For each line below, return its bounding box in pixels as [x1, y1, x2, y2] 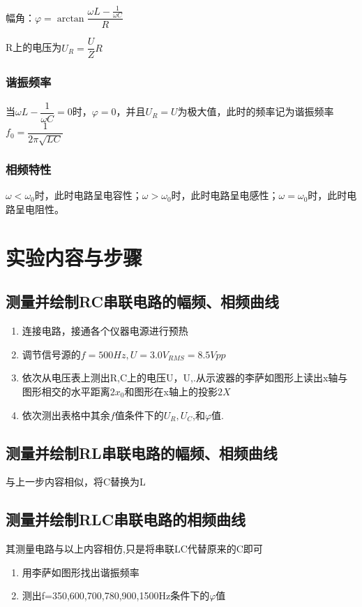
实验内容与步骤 [6, 242, 143, 271]
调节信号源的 [22, 346, 81, 361]
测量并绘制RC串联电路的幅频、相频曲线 [6, 291, 279, 312]
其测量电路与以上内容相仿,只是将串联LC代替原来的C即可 [6, 541, 263, 556]
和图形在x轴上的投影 [124, 383, 218, 398]
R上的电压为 [6, 40, 62, 54]
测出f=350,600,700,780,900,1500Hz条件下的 [22, 588, 210, 603]
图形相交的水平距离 [22, 383, 110, 398]
